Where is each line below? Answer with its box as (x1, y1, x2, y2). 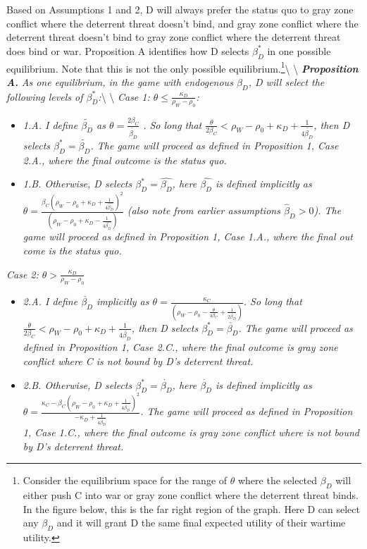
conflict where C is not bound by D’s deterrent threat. (23, 354, 254, 369)
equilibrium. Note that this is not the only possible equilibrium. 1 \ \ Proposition (6, 58, 359, 75)
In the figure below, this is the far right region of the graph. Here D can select (23, 501, 360, 516)
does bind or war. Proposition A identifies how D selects (6, 43, 249, 58)
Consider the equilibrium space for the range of (23, 473, 228, 488)
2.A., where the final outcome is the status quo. (23, 152, 227, 167)
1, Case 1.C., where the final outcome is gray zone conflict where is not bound (23, 425, 359, 440)
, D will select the (248, 74, 325, 89)
